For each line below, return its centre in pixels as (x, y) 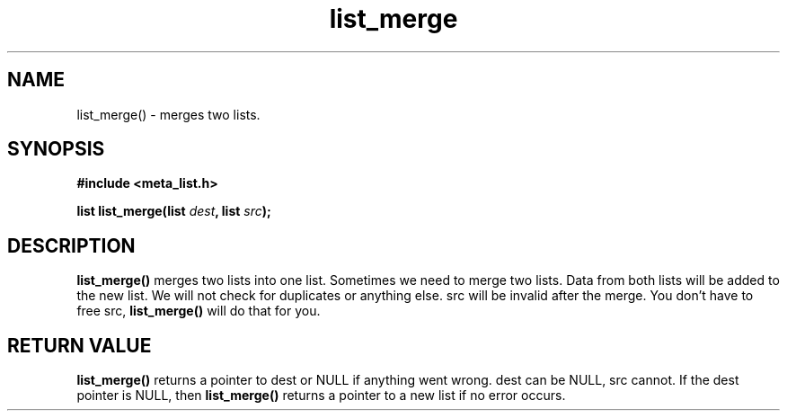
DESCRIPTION (71, 245)
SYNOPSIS (56, 149)
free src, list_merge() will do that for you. (199, 311)
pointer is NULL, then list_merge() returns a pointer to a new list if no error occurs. (321, 396)
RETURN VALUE (80, 345)
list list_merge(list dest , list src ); (174, 211)
